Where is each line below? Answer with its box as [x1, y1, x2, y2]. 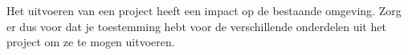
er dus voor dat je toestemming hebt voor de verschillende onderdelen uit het [6, 18, 386, 34]
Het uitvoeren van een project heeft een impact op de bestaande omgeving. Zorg [6, 2, 402, 18]
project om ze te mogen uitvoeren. [6, 33, 175, 50]
